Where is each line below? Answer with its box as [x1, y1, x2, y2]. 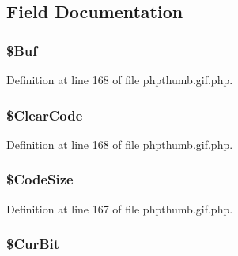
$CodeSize [6, 169, 74, 189]
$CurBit [6, 234, 60, 254]
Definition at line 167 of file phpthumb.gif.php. [6, 200, 233, 217]
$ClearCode [6, 105, 83, 124]
